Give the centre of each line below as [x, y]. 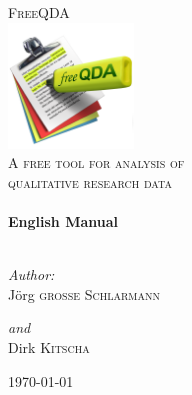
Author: [31, 274]
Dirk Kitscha [49, 346]
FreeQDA [39, 12]
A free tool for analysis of [96, 162]
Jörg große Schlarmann [84, 293]
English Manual [63, 220]
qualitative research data [90, 181]
